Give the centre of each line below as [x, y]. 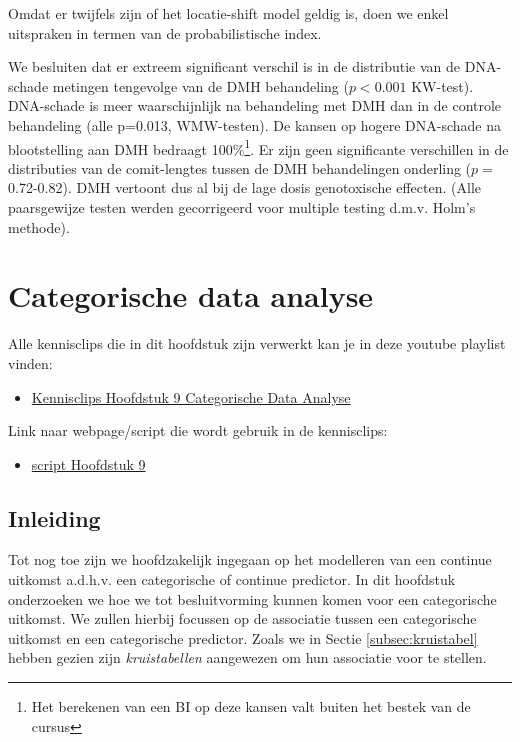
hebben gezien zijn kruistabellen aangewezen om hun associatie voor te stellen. [247, 657]
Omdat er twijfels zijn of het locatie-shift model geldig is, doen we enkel [228, 13]
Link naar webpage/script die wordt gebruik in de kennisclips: [198, 430]
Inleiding [54, 517]
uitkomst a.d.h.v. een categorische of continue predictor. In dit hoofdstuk [232, 579]
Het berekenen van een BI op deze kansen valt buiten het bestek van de [251, 706]
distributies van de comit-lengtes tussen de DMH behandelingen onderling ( [240, 167]
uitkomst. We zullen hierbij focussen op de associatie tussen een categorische [242, 618]
